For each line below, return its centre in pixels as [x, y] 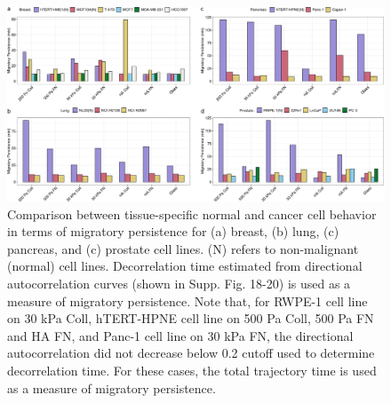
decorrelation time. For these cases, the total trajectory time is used [192, 370]
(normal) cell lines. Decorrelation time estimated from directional [185, 266]
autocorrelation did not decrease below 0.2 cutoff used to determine [191, 353]
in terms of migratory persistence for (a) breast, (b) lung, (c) [173, 231]
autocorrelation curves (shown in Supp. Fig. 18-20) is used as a [179, 283]
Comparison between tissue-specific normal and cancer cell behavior [192, 213]
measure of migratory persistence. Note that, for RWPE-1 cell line [188, 300]
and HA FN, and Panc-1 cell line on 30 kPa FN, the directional [180, 335]
